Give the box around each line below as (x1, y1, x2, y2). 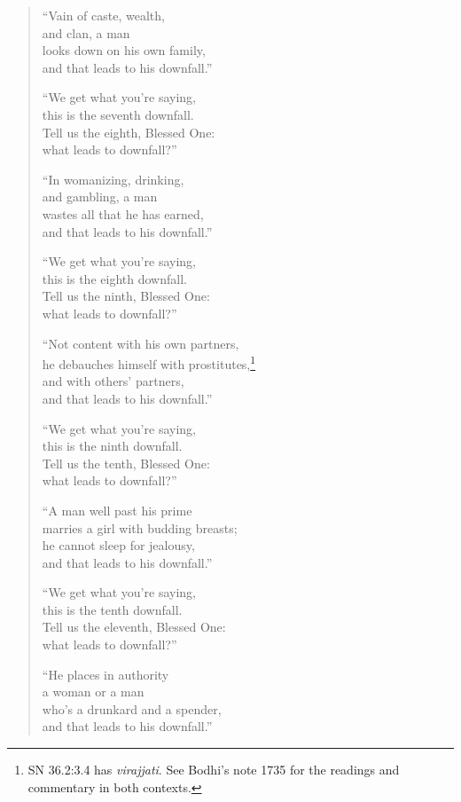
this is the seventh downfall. (42, 105, 194, 123)
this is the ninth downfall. (42, 436, 183, 455)
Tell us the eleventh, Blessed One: (42, 617, 226, 636)
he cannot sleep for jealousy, (42, 536, 195, 554)
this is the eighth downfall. (42, 269, 187, 287)
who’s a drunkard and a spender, (42, 699, 222, 718)
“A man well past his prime (42, 500, 192, 519)
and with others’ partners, (42, 372, 184, 390)
